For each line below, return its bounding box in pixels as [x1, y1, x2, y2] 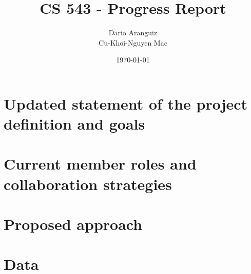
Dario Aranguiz [108, 27, 158, 38]
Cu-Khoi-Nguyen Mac [99, 37, 167, 48]
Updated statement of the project [4, 93, 248, 114]
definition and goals [4, 113, 145, 134]
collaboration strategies [4, 173, 172, 194]
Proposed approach [4, 214, 143, 235]
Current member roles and [4, 153, 197, 174]
